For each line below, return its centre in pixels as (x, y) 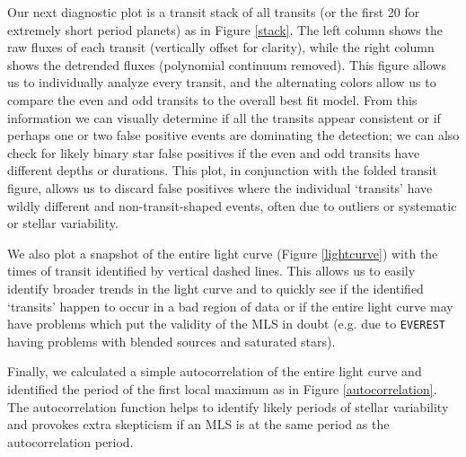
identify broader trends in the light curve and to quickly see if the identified (215, 288)
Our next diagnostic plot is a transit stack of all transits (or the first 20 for (214, 12)
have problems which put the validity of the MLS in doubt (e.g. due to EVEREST (226, 324)
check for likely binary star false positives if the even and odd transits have (214, 152)
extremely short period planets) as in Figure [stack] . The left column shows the (225, 29)
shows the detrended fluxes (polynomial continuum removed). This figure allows (227, 64)
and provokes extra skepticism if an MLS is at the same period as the (198, 424)
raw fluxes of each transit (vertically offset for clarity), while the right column (221, 47)
